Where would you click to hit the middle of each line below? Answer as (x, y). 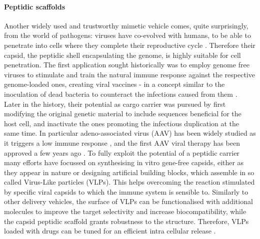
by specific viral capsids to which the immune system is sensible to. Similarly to (126, 191)
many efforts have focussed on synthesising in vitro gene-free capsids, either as (124, 162)
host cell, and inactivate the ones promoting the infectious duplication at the (122, 123)
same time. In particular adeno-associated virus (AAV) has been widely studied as (130, 133)
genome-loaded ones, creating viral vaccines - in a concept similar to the (114, 84)
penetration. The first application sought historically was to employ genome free (127, 65)
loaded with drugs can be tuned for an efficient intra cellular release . (110, 231)
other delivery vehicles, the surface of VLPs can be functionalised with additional (128, 201)
